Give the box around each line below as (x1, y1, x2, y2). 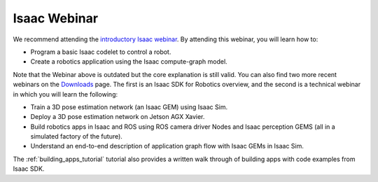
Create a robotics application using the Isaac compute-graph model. (30, 57, 227, 66)
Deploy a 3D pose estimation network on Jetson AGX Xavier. (30, 113, 205, 121)
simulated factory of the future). (30, 132, 122, 141)
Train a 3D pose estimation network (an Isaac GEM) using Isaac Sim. (30, 102, 227, 111)
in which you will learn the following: (13, 90, 118, 98)
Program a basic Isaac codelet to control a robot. (30, 48, 171, 56)
